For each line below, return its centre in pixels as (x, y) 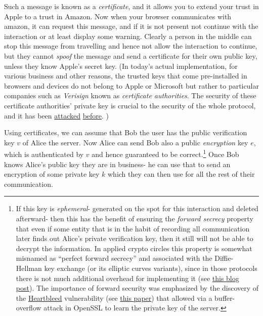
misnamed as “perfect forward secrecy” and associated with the (114, 258)
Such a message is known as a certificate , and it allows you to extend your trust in (131, 6)
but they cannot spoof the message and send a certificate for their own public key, (131, 55)
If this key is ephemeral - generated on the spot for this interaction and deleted (137, 208)
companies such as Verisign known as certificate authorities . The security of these (130, 95)
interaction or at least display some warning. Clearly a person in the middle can (128, 36)
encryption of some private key (52, 174)
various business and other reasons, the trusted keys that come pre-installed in (126, 76)
